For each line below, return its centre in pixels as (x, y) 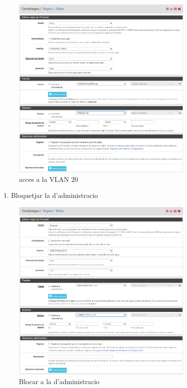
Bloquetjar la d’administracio (55, 195)
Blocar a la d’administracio (59, 381)
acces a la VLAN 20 (48, 179)
